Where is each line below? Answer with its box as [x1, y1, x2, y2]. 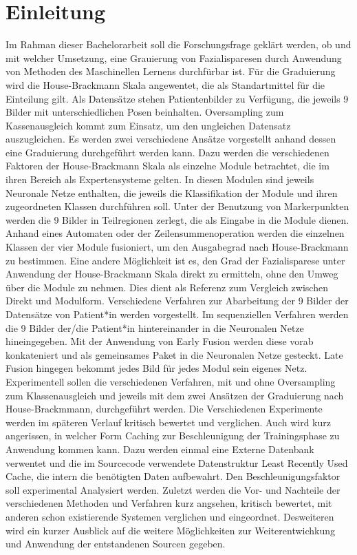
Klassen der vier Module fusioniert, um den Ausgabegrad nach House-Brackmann [6, 240, 349, 254]
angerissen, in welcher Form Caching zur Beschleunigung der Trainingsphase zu [6, 428, 340, 443]
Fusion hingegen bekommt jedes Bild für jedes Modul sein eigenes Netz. [6, 361, 307, 375]
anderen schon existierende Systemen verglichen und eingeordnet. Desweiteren [6, 509, 334, 523]
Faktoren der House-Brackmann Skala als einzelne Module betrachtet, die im [6, 158, 329, 173]
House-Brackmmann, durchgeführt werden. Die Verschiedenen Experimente [6, 401, 323, 416]
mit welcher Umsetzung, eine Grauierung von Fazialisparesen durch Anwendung [6, 50, 342, 65]
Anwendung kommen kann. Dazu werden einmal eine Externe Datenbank [6, 441, 314, 456]
